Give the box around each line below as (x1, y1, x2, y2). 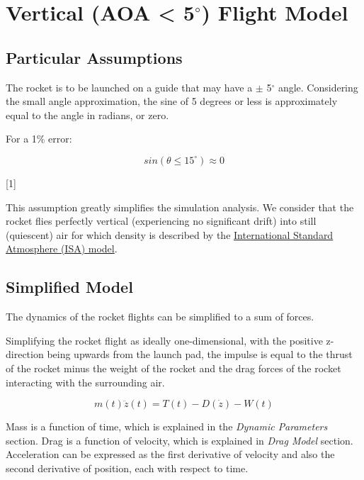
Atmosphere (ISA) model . (6, 241, 118, 256)
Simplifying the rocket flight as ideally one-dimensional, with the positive (6, 333, 323, 347)
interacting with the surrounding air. (6, 374, 165, 389)
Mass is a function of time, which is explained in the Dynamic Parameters (6, 419, 328, 434)
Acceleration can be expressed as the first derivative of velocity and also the (6, 447, 335, 462)
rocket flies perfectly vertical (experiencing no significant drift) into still (6, 213, 317, 228)
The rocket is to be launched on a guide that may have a (6, 79, 253, 94)
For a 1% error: (6, 131, 72, 146)
